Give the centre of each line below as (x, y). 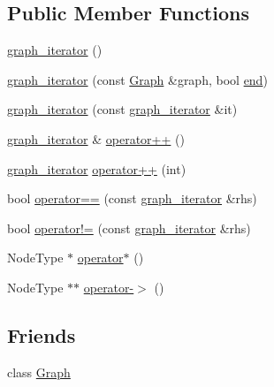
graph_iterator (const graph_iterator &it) (122, 109)
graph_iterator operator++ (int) (97, 168)
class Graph (39, 372)
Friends (42, 334)
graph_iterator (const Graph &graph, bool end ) (137, 79)
